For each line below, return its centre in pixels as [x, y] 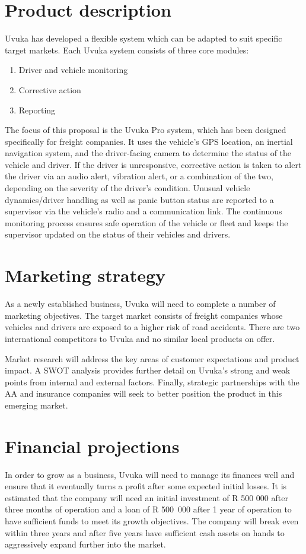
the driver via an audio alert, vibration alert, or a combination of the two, [139, 176]
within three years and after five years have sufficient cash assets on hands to [145, 532]
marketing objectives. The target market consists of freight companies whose [144, 315]
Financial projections [92, 446]
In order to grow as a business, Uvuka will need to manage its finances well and [150, 474]
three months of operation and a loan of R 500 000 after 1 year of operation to [148, 509]
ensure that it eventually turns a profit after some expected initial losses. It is [146, 486]
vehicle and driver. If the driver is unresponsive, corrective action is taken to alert [153, 164]
